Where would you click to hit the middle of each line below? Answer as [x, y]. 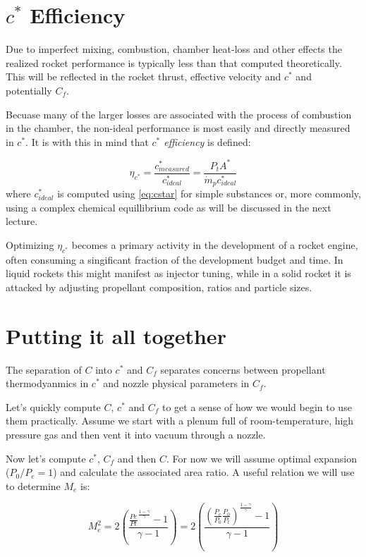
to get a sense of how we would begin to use [257, 406]
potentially [29, 90]
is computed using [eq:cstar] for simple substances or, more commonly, [209, 194]
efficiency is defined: [207, 141]
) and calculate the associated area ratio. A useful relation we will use [204, 472]
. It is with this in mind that [87, 141]
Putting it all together [116, 335]
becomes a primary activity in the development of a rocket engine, [215, 244]
